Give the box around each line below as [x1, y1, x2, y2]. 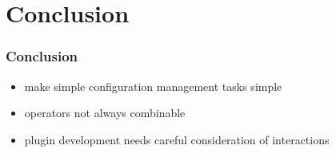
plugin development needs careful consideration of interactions [24, 131, 330, 147]
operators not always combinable [24, 104, 186, 121]
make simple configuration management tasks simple [24, 77, 282, 94]
